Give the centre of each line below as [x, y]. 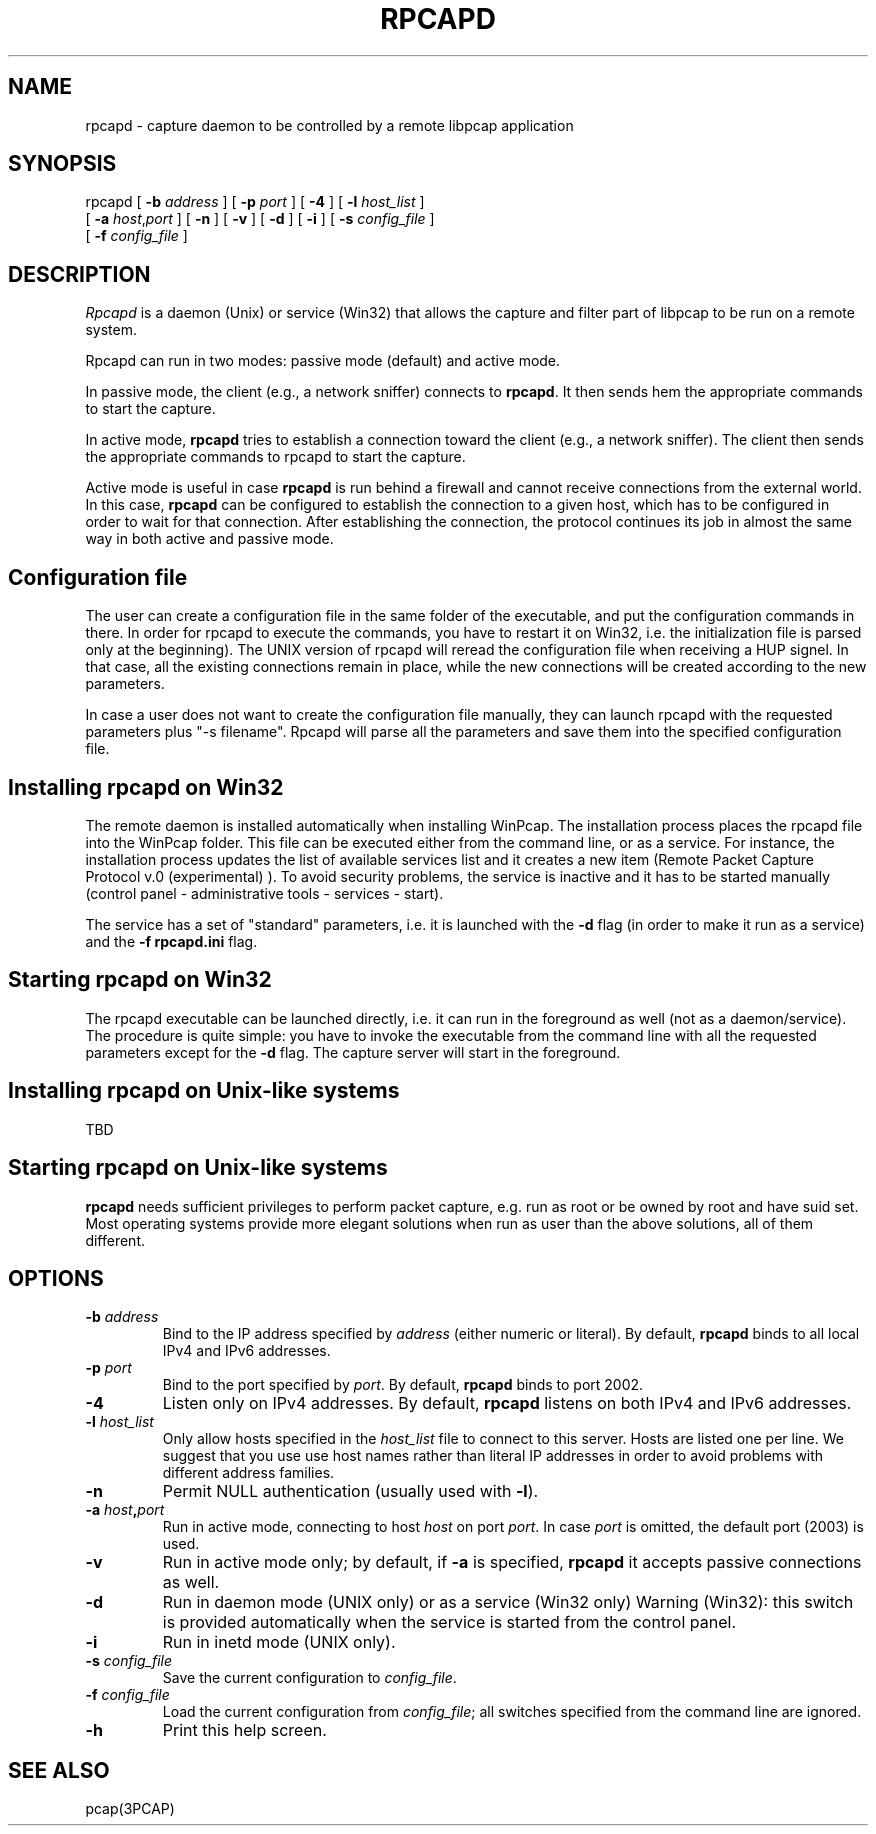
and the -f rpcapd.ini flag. [171, 941]
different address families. [248, 1473]
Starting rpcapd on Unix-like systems [198, 1168]
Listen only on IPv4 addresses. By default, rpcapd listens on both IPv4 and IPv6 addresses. [507, 1403]
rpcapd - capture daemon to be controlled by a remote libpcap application [329, 125]
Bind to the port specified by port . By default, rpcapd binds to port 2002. [403, 1385]
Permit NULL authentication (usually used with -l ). [350, 1491]
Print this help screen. [244, 1730]
